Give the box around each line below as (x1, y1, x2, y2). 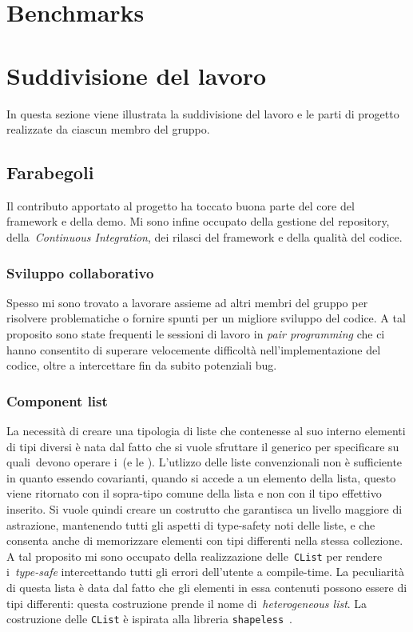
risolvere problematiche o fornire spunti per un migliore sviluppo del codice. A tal (6, 310, 406, 326)
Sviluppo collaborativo (6, 262, 154, 282)
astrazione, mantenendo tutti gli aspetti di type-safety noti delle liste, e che (6, 516, 375, 533)
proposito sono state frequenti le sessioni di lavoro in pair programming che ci (6, 326, 385, 342)
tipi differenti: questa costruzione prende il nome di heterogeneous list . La (6, 594, 367, 611)
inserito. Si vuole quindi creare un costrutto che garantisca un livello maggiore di (6, 501, 403, 518)
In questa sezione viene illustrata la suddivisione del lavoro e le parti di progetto (6, 105, 399, 122)
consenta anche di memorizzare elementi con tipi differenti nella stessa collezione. (6, 532, 403, 549)
